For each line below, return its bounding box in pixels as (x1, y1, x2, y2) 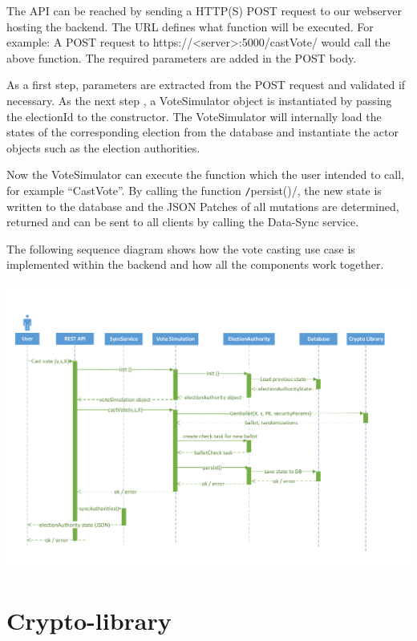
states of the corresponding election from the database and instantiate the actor (6, 124, 399, 140)
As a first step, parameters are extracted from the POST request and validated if (6, 76, 406, 93)
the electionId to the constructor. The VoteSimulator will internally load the (6, 108, 382, 124)
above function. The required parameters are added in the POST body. (6, 49, 357, 66)
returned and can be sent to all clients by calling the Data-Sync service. (6, 213, 359, 230)
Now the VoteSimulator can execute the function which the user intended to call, (6, 166, 404, 183)
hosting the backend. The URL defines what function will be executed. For (6, 18, 374, 34)
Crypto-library (6, 603, 172, 636)
